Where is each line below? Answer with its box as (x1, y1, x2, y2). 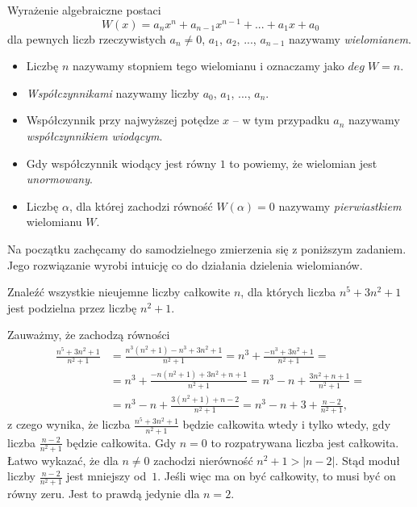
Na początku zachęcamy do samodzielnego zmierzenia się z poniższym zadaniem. (7, 241, 407, 258)
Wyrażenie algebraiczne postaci (7, 2, 161, 18)
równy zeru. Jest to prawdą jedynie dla (7, 485, 200, 502)
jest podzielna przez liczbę (7, 299, 137, 316)
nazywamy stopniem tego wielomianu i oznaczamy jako (73, 57, 344, 74)
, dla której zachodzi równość (69, 197, 213, 214)
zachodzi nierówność (153, 451, 253, 468)
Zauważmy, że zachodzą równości (7, 326, 170, 343)
